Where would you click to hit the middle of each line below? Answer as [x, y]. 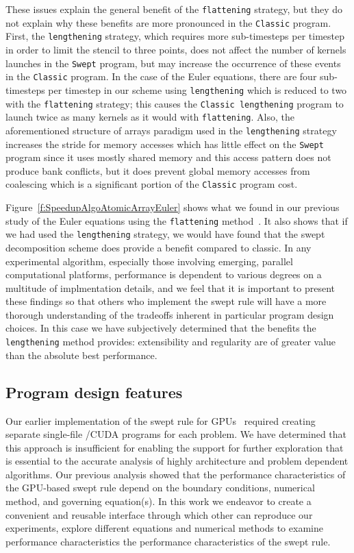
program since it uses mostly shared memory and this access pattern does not [168, 157]
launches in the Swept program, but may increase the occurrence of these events [173, 63]
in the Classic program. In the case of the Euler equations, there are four [161, 76]
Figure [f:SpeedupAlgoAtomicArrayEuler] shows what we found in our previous [173, 207]
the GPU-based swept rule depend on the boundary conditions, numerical [160, 488]
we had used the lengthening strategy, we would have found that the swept [165, 234]
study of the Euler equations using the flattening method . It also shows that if [177, 220]
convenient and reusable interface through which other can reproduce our [159, 514]
